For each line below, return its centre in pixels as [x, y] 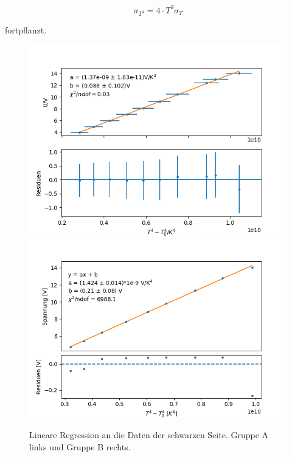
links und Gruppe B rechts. [80, 446]
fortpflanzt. [26, 30]
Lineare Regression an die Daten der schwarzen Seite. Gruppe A [149, 434]
